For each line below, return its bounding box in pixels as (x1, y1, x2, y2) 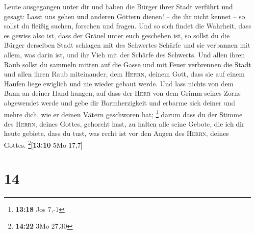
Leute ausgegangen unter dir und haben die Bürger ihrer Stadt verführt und (4, 1, 233, 11)
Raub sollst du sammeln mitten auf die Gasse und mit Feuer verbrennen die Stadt (4, 59, 251, 69)
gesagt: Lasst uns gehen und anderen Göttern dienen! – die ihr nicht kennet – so (4, 11, 245, 21)
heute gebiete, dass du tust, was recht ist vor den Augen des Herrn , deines (4, 128, 229, 138)
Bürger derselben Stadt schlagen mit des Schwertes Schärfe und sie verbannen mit (4, 40, 251, 50)
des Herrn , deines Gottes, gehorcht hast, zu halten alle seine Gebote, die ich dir (4, 118, 245, 129)
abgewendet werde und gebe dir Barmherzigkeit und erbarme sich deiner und (4, 97, 235, 107)
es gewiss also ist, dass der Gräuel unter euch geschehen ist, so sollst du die (4, 30, 230, 40)
